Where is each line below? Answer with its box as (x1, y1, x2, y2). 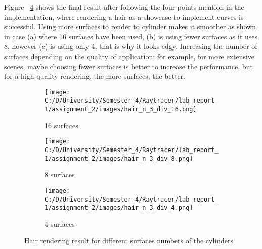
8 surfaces (45, 169, 75, 180)
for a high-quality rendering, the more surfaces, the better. (4, 71, 186, 81)
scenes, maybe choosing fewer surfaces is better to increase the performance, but (4, 61, 253, 71)
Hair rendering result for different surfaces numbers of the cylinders (24, 235, 233, 246)
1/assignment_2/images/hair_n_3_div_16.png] (45, 106, 197, 113)
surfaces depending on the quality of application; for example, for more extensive (4, 51, 255, 61)
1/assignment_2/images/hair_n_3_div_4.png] (45, 204, 193, 212)
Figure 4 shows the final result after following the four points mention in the (4, 2, 244, 12)
